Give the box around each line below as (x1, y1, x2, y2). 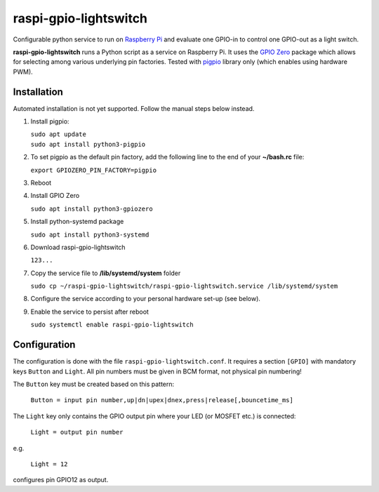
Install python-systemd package (30, 218, 124, 226)
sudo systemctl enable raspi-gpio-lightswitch (30, 321, 194, 329)
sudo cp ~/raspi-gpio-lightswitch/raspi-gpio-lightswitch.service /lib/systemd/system (30, 282, 338, 291)
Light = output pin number (30, 428, 124, 437)
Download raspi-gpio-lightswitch (30, 243, 126, 251)
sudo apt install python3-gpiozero (30, 204, 154, 213)
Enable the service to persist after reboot (30, 307, 149, 316)
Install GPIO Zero (30, 192, 80, 200)
